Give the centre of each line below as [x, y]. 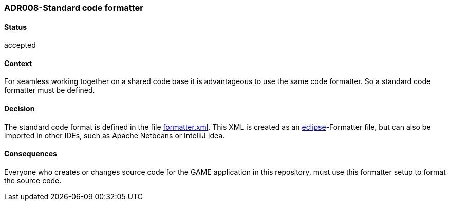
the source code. [33, 180]
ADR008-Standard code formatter [74, 8]
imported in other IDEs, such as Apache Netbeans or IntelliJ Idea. [115, 135]
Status [16, 27]
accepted [20, 45]
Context [18, 63]
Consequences [31, 154]
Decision [20, 109]
